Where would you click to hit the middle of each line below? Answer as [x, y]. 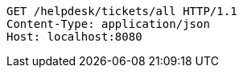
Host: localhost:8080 [74, 37]
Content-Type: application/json [108, 24]
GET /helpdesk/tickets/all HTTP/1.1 [122, 11]
